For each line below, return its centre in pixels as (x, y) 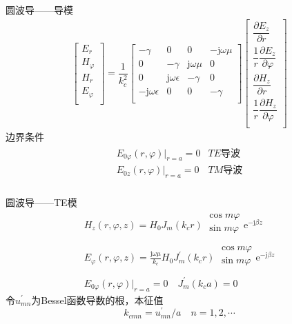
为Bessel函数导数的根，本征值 (97, 300)
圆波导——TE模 (41, 202)
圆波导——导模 (39, 10)
